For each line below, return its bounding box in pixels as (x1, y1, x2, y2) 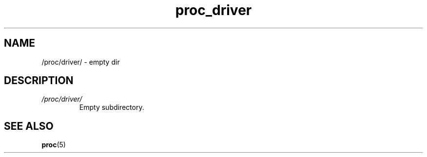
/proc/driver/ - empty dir (41, 57, 120, 66)
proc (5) (41, 140, 66, 149)
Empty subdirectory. (79, 103, 144, 112)
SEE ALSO (4, 120, 54, 132)
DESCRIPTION (4, 74, 74, 87)
